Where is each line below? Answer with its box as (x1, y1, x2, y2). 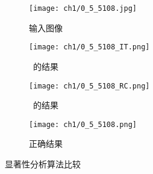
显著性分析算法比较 (5, 158, 81, 170)
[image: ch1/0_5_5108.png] (29, 120, 137, 129)
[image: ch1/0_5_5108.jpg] (29, 4, 137, 13)
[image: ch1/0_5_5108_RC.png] (29, 81, 150, 90)
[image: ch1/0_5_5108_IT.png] (29, 43, 150, 52)
